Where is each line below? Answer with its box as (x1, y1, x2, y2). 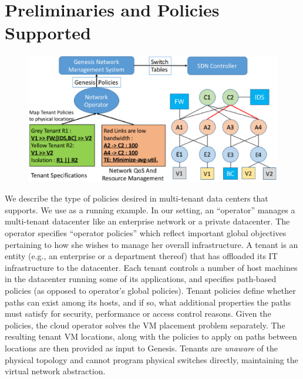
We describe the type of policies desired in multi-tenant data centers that (5, 192, 268, 204)
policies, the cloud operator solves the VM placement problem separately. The (5, 318, 285, 331)
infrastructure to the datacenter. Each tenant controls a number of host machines (5, 261, 298, 273)
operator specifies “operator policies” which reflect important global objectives (5, 227, 287, 239)
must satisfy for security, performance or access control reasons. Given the (5, 307, 271, 320)
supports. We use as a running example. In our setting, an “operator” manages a (5, 203, 295, 216)
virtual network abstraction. (5, 365, 106, 377)
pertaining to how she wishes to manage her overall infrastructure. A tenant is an (5, 238, 298, 250)
